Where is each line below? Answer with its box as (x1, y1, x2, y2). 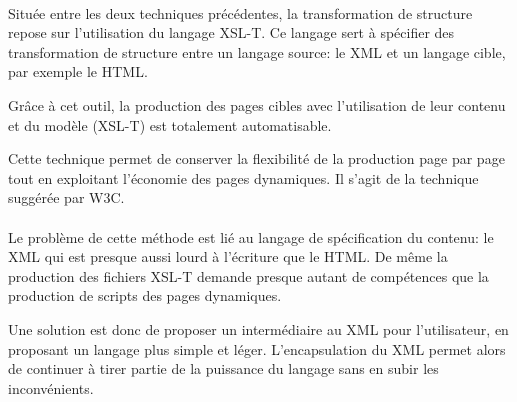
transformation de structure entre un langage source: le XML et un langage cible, (8, 41, 506, 62)
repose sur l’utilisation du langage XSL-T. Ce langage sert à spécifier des (8, 22, 455, 43)
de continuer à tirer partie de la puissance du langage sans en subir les (8, 358, 439, 379)
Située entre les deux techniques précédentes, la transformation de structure (8, 2, 473, 23)
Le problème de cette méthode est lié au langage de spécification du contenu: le (8, 226, 494, 247)
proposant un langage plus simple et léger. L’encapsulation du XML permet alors (8, 338, 506, 359)
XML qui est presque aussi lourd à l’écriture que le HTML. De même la (8, 246, 448, 267)
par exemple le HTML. (8, 61, 148, 82)
